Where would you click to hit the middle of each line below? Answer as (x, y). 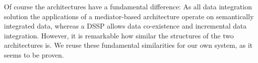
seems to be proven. (34, 54)
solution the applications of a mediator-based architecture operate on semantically (129, 16)
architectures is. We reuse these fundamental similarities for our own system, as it (128, 45)
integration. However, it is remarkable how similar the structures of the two (119, 35)
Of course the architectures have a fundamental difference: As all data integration (128, 6)
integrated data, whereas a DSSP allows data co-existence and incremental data (125, 26)
